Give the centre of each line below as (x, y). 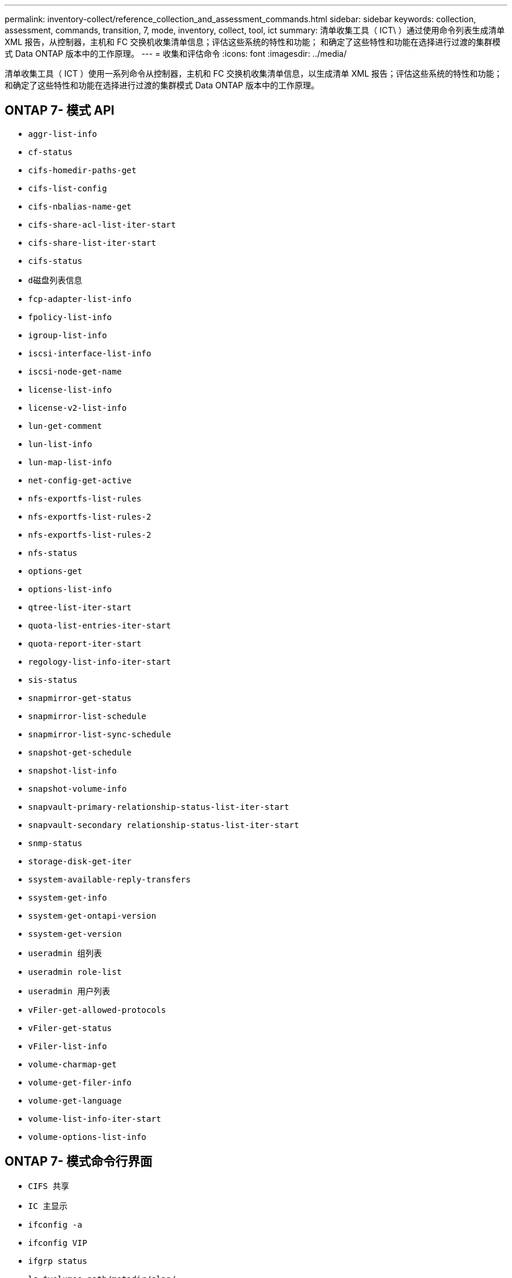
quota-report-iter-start (85, 643)
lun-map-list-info (70, 462)
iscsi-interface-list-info (90, 353)
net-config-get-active (80, 480)
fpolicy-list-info (70, 317)
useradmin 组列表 (65, 953)
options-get (55, 571)
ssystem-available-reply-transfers (110, 879)
